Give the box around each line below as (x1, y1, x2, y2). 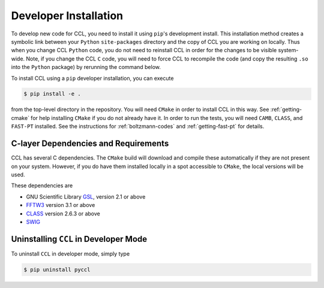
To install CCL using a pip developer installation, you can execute (11, 74, 174, 82)
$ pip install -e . (23, 91, 81, 97)
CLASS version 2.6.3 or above (26, 210, 100, 217)
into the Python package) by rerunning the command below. (11, 64, 161, 71)
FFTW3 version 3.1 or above (26, 202, 95, 209)
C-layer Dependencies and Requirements (11, 139, 169, 149)
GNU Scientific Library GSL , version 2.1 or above (26, 193, 146, 200)
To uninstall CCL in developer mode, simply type (11, 250, 130, 257)
